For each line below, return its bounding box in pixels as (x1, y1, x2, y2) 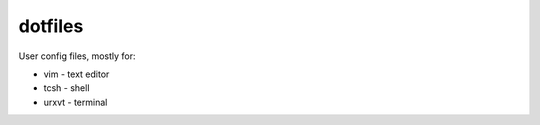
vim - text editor (43, 68, 110, 80)
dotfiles (18, 15, 84, 37)
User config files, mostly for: (18, 50, 136, 62)
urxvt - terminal (43, 96, 108, 108)
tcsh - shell (43, 82, 90, 94)
